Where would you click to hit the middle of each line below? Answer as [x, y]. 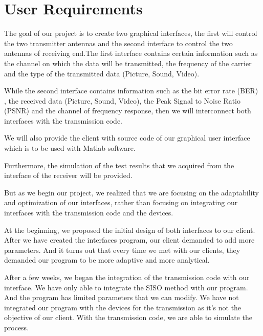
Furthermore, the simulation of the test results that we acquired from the [119, 165]
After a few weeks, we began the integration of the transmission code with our [127, 277]
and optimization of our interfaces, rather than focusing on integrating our [121, 202]
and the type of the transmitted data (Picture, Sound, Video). [102, 73]
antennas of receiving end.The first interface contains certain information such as [131, 53]
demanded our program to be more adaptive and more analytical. [107, 260]
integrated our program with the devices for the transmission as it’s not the [123, 307]
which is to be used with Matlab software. [70, 148]
